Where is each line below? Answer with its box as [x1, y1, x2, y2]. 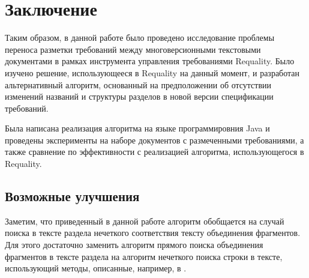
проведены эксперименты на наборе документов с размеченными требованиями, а [5, 133, 304, 146]
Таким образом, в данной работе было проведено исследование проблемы [5, 31, 275, 44]
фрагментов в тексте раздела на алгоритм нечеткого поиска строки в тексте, [5, 250, 283, 262]
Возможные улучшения [5, 187, 140, 205]
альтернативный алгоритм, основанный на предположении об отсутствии [5, 78, 272, 91]
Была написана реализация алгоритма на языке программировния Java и [5, 122, 270, 134]
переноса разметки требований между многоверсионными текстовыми [5, 43, 261, 55]
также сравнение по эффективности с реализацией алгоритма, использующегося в [5, 145, 304, 158]
